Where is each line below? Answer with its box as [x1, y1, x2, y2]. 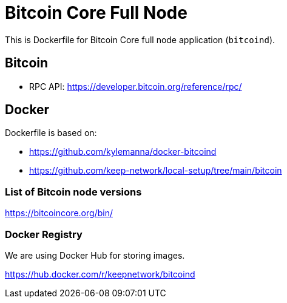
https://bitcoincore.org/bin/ [5, 208, 113, 219]
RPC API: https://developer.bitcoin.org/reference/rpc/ [29, 81, 242, 92]
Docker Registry [5, 228, 83, 240]
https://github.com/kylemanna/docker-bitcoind [29, 146, 217, 157]
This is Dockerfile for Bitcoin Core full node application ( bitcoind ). [5, 34, 275, 45]
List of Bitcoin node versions [5, 185, 142, 198]
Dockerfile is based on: [5, 128, 97, 138]
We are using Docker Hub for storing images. [5, 250, 185, 260]
